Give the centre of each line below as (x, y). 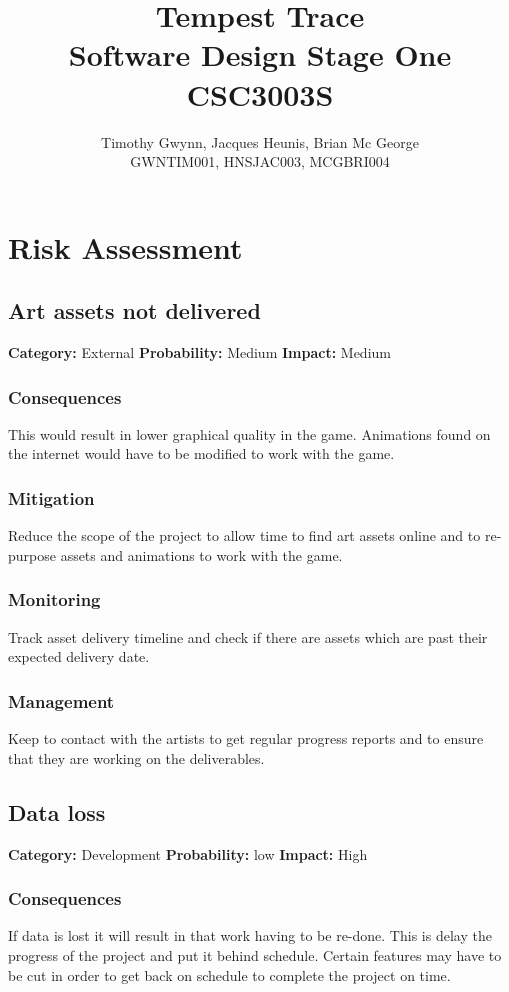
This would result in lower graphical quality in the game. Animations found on (249, 433)
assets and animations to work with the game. (201, 554)
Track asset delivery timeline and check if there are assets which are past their (248, 636)
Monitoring (54, 599)
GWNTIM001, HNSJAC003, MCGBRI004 (260, 161)
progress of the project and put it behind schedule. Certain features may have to (255, 954)
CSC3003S (260, 93)
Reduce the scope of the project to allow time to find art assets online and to (244, 535)
